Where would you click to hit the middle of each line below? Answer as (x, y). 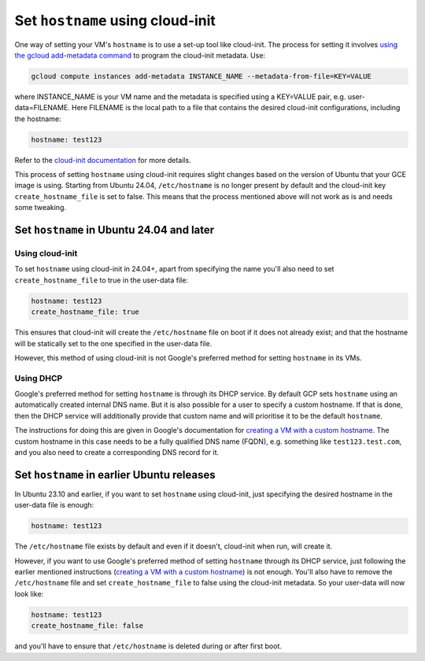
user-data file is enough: (54, 505)
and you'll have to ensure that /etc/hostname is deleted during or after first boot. (148, 646)
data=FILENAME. (42, 108)
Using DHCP (39, 378)
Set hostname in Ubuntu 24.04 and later (115, 230)
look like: (29, 593)
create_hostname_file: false (87, 626)
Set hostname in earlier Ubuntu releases (115, 475)
